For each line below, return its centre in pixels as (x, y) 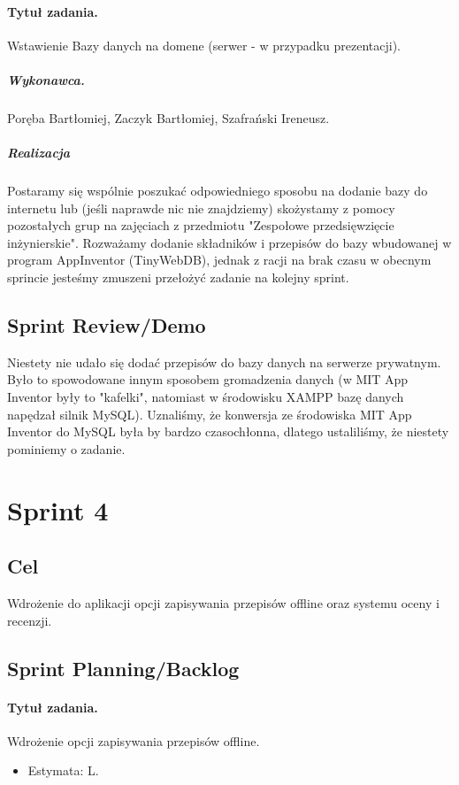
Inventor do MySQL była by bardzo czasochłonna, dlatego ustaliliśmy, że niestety (228, 431)
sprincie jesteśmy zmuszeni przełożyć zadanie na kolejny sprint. (178, 277)
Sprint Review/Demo (107, 325)
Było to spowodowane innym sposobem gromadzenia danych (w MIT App (208, 379)
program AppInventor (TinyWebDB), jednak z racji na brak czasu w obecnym (219, 260)
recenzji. (30, 620)
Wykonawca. (46, 79)
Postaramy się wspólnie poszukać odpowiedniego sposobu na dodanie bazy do (218, 191)
